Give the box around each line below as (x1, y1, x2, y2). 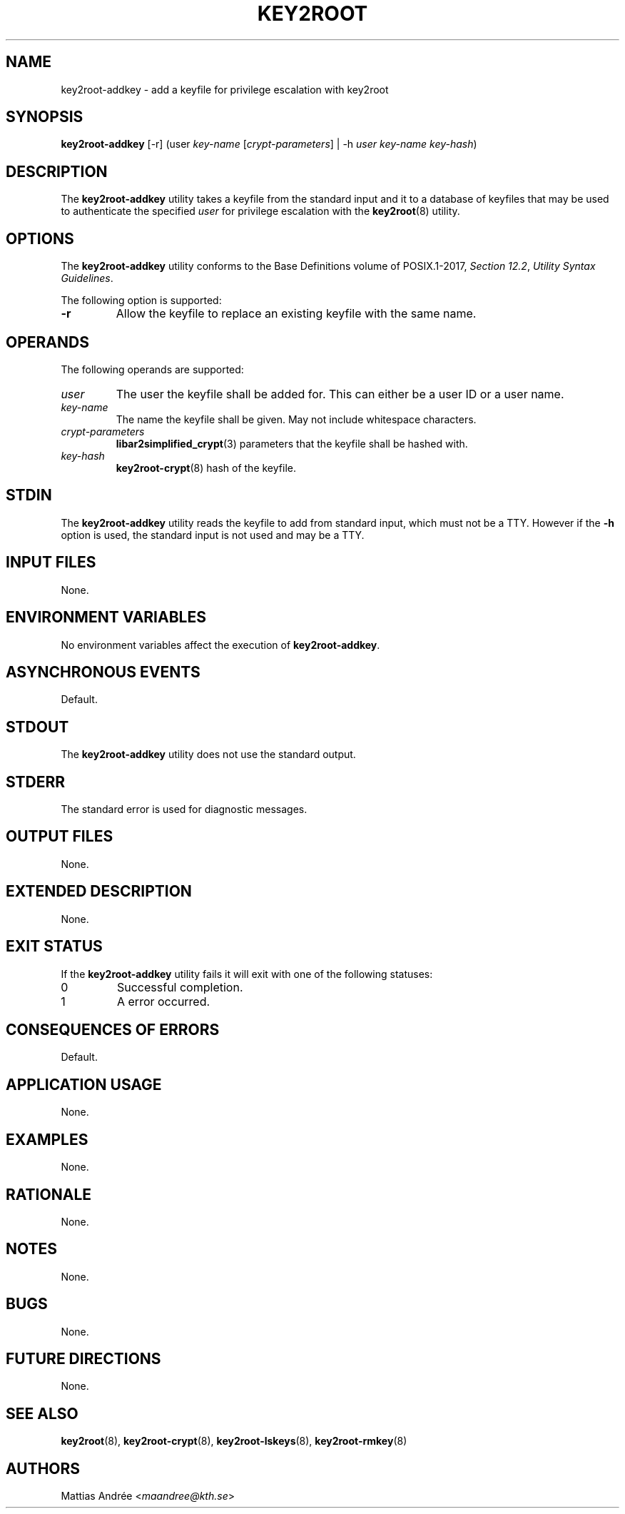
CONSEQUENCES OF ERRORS (6, 1020, 220, 1039)
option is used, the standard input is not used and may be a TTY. (61, 528, 365, 541)
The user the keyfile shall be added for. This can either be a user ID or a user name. (116, 386, 564, 401)
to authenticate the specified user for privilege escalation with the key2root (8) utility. (61, 205, 460, 218)
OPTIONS (6, 229, 74, 248)
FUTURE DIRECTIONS (6, 1350, 161, 1368)
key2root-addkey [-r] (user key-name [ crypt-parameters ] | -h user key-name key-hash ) (61, 138, 477, 151)
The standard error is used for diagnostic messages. (61, 803, 308, 816)
